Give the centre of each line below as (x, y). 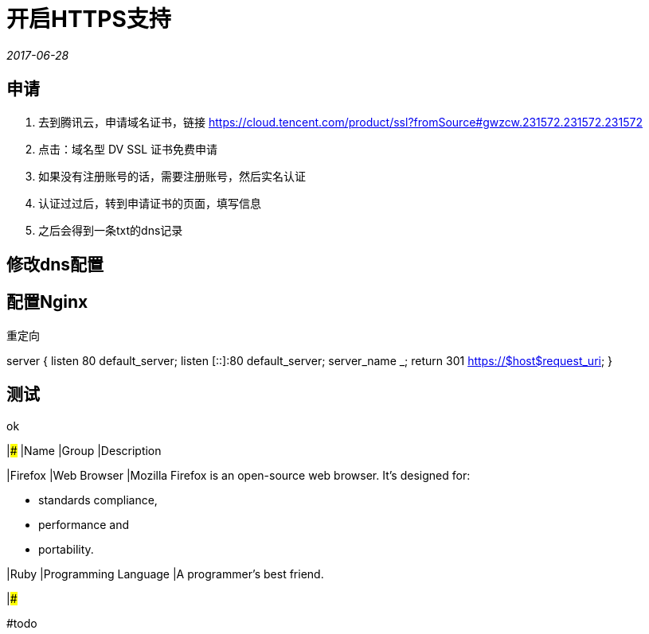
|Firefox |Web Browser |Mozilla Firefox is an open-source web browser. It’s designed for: (238, 475)
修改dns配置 (55, 265)
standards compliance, (98, 500)
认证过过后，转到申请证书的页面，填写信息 (150, 203)
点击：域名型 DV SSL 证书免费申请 (128, 149)
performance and (84, 524)
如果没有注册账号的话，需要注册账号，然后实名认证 (172, 176)
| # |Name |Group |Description (84, 450)
